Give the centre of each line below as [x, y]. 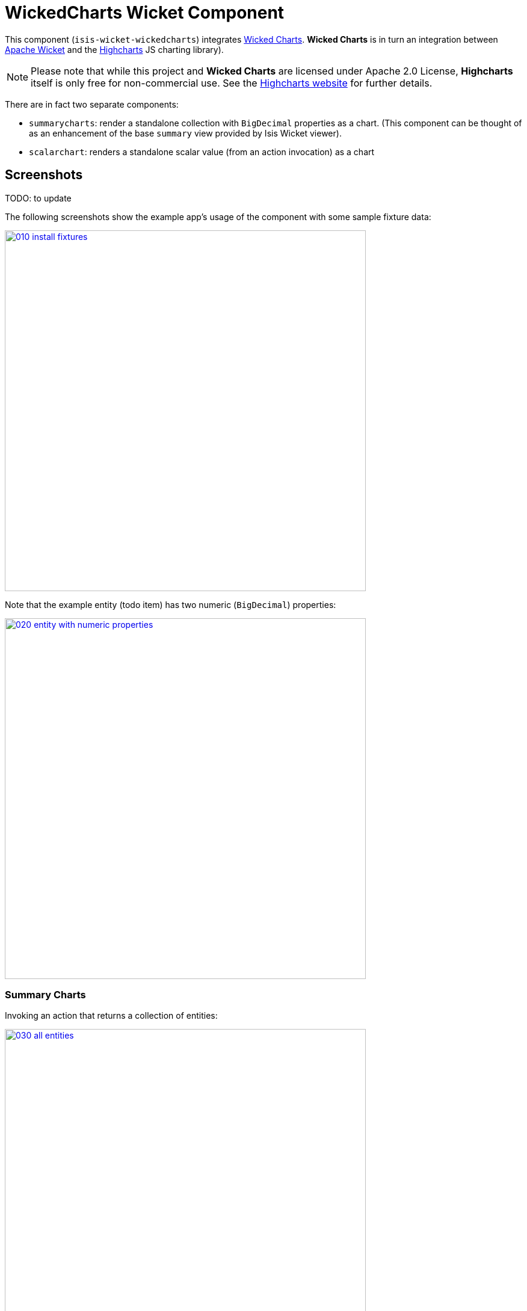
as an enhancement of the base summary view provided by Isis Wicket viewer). [185, 133]
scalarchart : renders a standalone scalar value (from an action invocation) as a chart [202, 152]
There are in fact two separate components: [92, 104]
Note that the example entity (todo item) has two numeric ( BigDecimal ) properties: [171, 604]
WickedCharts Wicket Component [145, 13]
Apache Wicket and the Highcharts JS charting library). [114, 49]
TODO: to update [38, 198]
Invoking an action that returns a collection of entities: [111, 1016]
